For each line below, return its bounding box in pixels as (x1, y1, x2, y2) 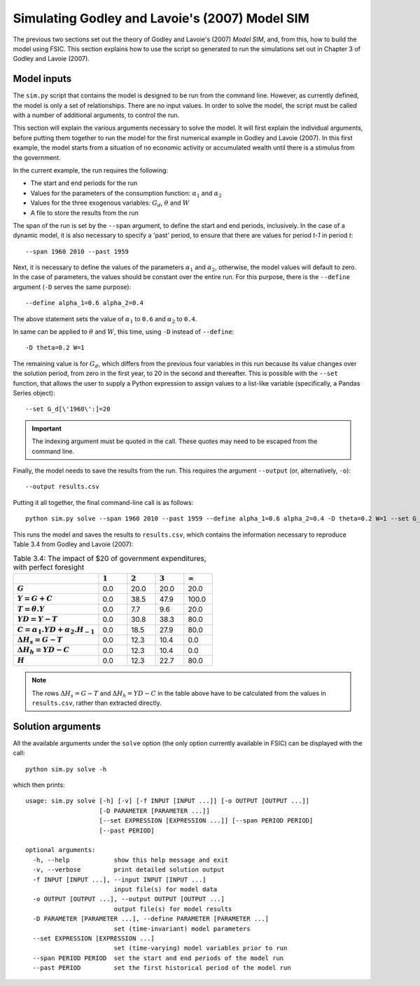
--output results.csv (25, 482, 99, 491)
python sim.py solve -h (25, 765, 107, 773)
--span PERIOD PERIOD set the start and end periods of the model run (32, 954, 284, 962)
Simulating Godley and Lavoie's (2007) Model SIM (13, 11, 309, 26)
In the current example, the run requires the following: (13, 166, 168, 175)
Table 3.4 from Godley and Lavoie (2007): (13, 540, 134, 548)
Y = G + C (17, 594, 52, 603)
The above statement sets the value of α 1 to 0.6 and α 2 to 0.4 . (13, 314, 197, 325)
